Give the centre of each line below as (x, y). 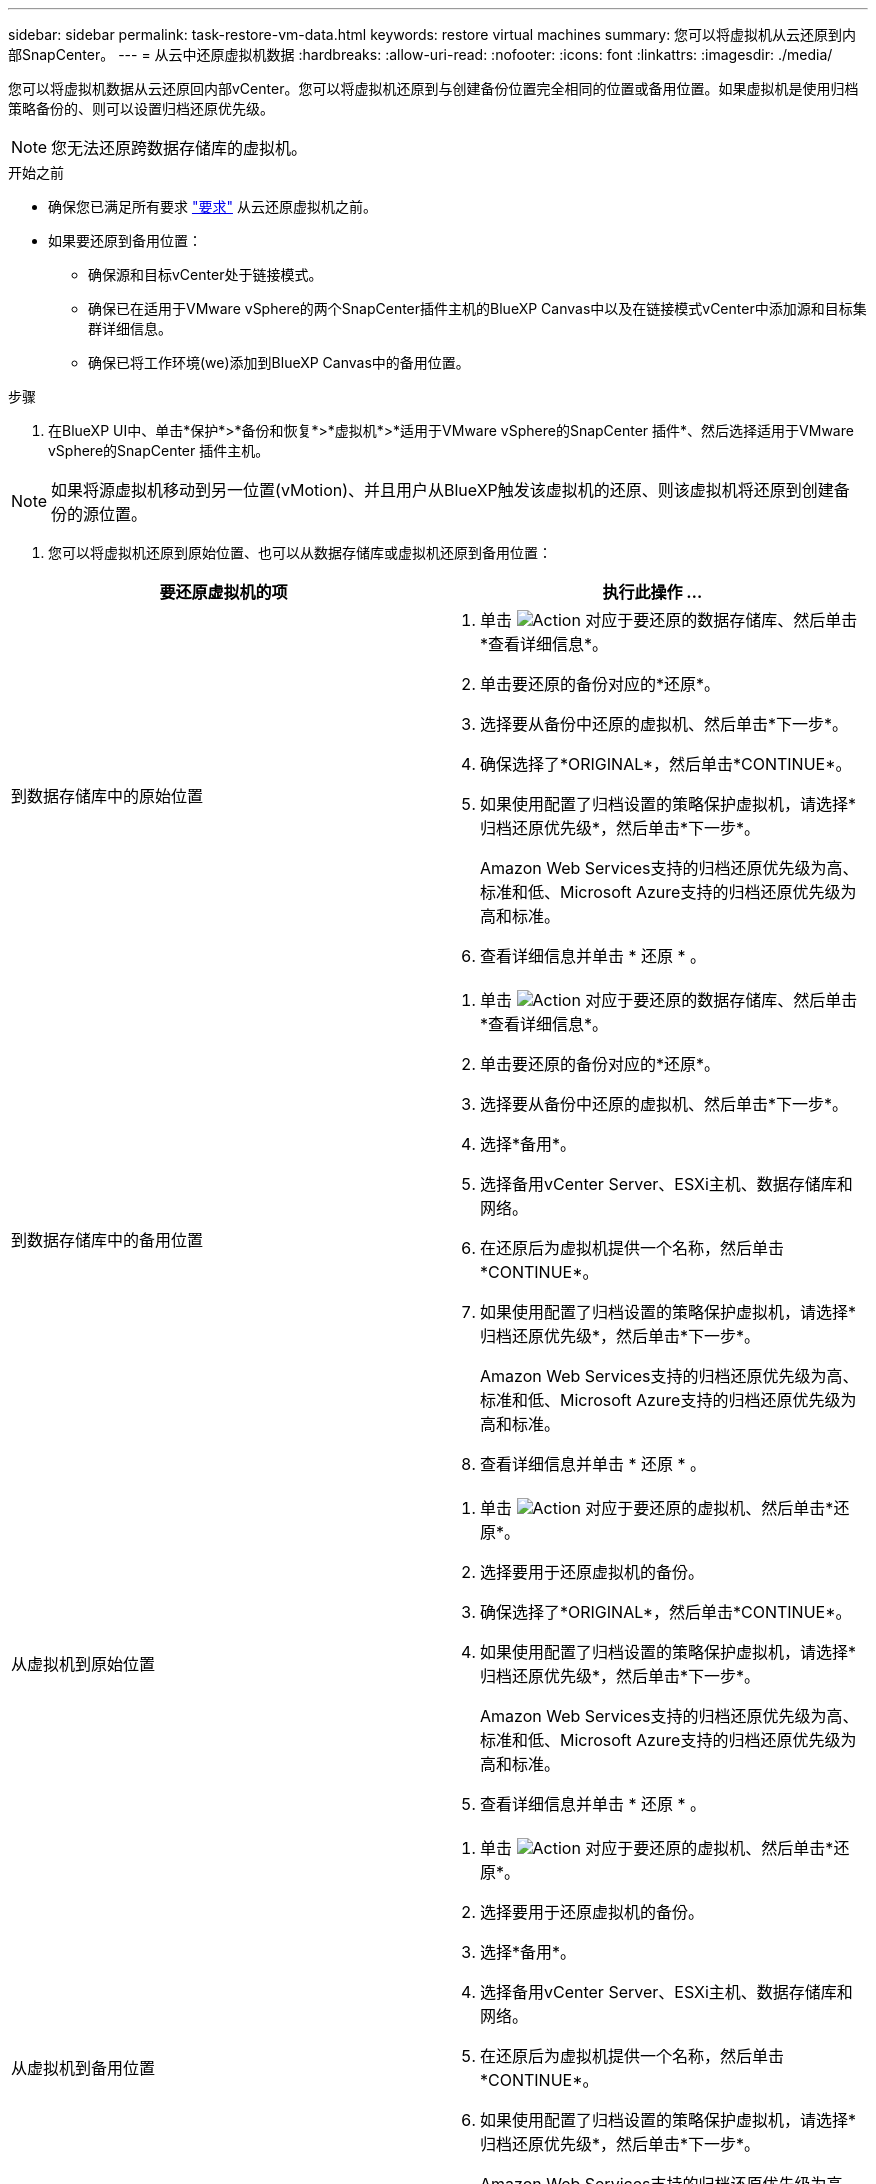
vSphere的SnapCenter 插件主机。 (159, 450)
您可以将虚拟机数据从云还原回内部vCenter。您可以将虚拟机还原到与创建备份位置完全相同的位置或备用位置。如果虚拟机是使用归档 (433, 88)
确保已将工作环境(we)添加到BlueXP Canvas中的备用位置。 (279, 362)
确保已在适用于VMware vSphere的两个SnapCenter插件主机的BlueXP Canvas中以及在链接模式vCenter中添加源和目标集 (477, 308)
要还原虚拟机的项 (223, 592)
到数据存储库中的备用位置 (107, 1240)
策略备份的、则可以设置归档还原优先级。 (141, 108)
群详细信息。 (130, 328)
